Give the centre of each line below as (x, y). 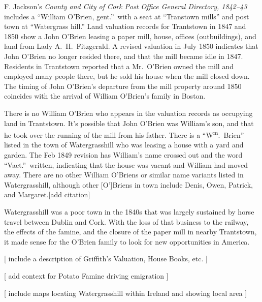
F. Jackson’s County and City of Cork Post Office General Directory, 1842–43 (126, 6)
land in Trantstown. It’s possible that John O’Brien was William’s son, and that (129, 123)
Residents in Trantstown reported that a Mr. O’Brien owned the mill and (119, 66)
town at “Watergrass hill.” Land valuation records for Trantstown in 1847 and (125, 26)
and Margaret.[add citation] (47, 194)
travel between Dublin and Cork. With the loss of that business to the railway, (126, 221)
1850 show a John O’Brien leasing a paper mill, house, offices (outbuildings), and (130, 36)
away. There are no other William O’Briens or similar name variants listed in (124, 175)
